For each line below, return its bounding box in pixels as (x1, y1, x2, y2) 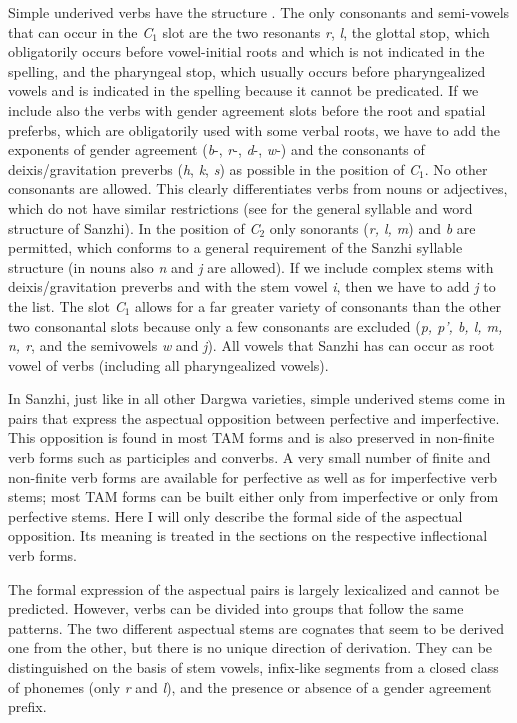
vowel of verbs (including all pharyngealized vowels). (8, 354, 329, 375)
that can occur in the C (8, 21, 153, 42)
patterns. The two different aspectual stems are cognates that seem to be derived (8, 617, 504, 638)
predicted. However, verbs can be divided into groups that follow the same (8, 598, 464, 619)
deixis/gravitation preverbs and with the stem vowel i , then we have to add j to (8, 276, 496, 297)
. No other (424, 158, 488, 179)
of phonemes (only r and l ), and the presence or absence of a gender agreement (8, 676, 492, 697)
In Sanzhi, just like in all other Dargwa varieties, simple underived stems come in (8, 388, 506, 409)
